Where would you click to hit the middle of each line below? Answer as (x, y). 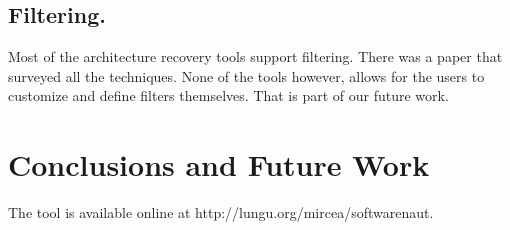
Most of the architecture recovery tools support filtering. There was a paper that (255, 56)
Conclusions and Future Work (219, 164)
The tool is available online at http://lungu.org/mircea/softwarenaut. (221, 212)
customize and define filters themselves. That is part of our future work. (228, 95)
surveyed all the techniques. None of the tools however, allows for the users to (246, 75)
